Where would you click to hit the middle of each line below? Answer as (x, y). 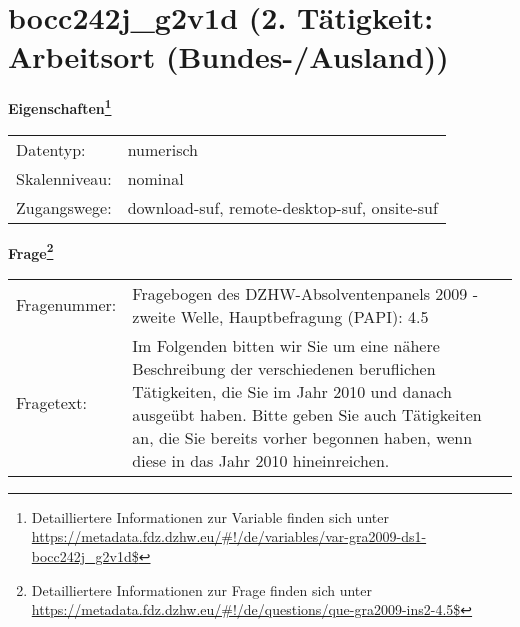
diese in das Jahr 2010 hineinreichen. (261, 460)
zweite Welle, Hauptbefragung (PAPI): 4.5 (280, 316)
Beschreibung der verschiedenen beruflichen (284, 368)
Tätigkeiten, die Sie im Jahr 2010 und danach (292, 391)
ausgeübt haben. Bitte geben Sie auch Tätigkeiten (307, 414)
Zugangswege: (64, 207)
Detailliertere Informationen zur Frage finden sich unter (202, 589)
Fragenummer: (66, 305)
